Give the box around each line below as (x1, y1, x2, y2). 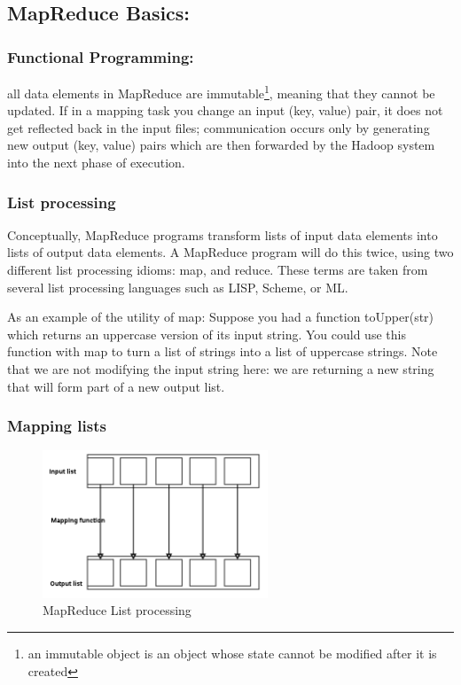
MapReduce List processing (43, 601, 191, 619)
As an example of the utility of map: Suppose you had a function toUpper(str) (7, 307, 434, 326)
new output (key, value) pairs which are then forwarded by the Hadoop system (7, 136, 435, 154)
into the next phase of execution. (7, 153, 185, 172)
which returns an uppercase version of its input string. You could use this (7, 324, 406, 343)
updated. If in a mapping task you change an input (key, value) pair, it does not (7, 101, 443, 120)
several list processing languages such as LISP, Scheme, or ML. (7, 277, 348, 296)
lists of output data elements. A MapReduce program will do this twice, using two (7, 243, 454, 261)
